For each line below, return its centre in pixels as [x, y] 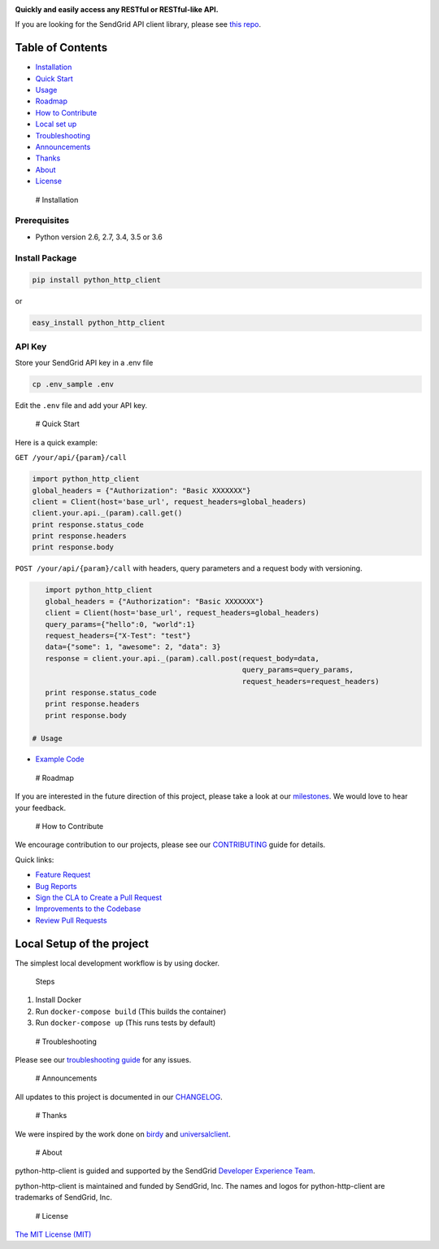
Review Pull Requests [71, 920]
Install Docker [58, 1000]
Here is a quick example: [56, 442]
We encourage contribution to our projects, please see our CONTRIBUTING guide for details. [170, 845]
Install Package [46, 258]
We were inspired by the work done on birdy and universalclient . [123, 1134]
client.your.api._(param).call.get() [107, 513]
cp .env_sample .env [73, 384]
